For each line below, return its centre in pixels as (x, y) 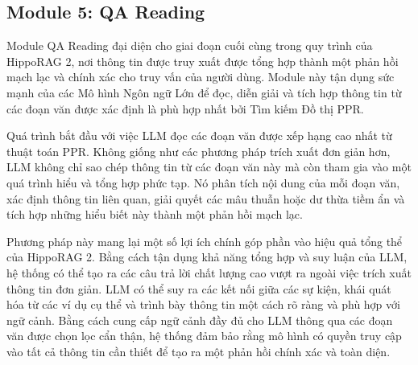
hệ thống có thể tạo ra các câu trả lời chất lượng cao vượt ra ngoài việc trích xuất (209, 272)
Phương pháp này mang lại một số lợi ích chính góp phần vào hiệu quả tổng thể (205, 241)
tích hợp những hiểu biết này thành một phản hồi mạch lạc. (155, 214)
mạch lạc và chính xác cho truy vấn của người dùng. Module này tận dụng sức (201, 77)
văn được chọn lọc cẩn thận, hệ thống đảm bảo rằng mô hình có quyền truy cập (204, 336)
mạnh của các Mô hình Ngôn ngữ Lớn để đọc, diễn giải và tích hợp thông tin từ (204, 92)
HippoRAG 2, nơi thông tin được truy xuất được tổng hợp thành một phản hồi (203, 61)
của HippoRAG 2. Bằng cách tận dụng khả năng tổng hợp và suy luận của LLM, (207, 257)
